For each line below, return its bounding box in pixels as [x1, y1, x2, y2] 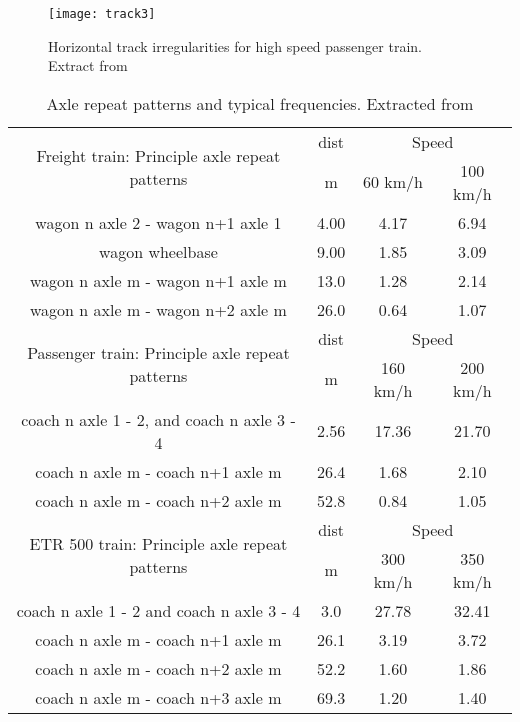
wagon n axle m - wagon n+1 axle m [30, 268, 287, 292]
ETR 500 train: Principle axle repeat [29, 532, 288, 556]
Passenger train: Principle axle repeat [27, 341, 290, 365]
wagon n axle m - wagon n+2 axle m [30, 297, 287, 321]
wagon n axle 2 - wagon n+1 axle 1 [35, 210, 282, 234]
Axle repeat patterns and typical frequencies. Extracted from [46, 91, 474, 115]
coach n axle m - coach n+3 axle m [35, 685, 282, 709]
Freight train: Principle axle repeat [36, 144, 281, 168]
